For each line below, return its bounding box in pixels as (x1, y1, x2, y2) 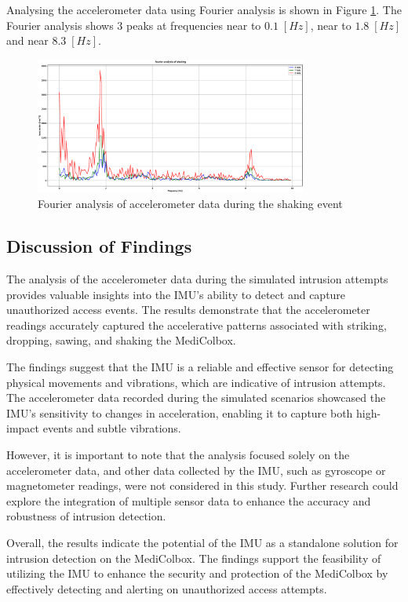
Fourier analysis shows (6, 16, 114, 33)
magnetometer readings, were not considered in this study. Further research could (6, 477, 399, 494)
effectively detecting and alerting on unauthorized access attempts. (6, 580, 327, 597)
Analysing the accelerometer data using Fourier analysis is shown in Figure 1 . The (6, 2, 402, 17)
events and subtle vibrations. (42, 420, 181, 436)
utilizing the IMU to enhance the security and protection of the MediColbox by (6, 565, 388, 582)
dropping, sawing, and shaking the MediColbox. (6, 332, 236, 348)
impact (6, 420, 39, 436)
